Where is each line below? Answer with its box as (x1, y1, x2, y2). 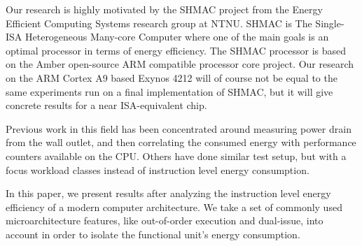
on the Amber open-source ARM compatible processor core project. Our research (6, 57, 354, 71)
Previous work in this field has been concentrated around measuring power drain (6, 121, 351, 136)
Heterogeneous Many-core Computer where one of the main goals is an (25, 29, 329, 44)
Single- (315, 15, 344, 30)
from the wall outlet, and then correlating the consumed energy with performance (6, 135, 356, 150)
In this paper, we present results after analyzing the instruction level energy (6, 186, 331, 201)
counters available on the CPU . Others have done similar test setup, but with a (6, 148, 347, 163)
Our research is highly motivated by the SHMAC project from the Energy (6, 2, 323, 16)
